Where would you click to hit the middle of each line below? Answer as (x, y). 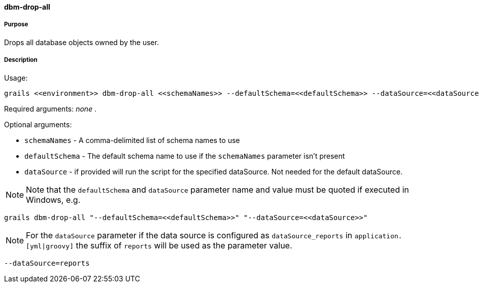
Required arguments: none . (50, 109)
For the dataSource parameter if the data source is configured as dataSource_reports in (189, 235)
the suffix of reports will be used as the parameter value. (184, 245)
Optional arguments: (38, 124)
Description (21, 60)
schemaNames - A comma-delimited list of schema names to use (132, 140)
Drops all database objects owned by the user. (82, 42)
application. (378, 236)
